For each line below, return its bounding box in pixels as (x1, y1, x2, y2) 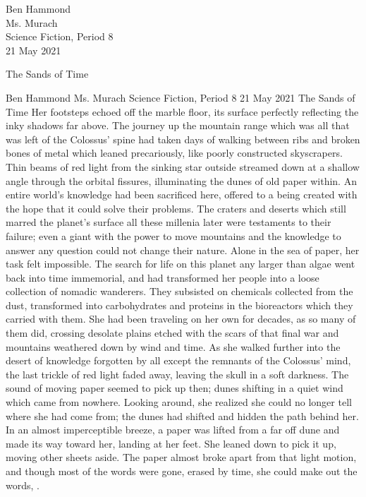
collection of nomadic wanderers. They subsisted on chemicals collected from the (6, 284, 353, 299)
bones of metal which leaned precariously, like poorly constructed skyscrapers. (6, 145, 343, 160)
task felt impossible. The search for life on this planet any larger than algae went (6, 256, 355, 271)
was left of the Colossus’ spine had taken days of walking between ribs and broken (6, 131, 360, 146)
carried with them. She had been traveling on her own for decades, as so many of (6, 311, 356, 326)
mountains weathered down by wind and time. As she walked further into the (6, 339, 341, 354)
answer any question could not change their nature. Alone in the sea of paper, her (6, 242, 360, 257)
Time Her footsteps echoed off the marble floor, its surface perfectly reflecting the (6, 104, 359, 119)
